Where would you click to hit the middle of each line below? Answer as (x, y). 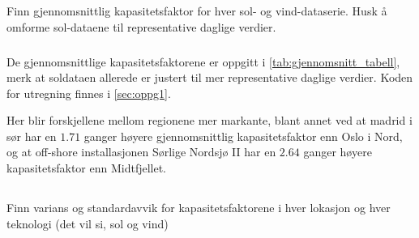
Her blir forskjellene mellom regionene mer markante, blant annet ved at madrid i (209, 120)
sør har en (32, 136)
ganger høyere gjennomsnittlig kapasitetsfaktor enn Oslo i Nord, (243, 136)
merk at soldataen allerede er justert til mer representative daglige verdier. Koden (210, 77)
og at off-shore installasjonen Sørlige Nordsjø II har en (141, 152)
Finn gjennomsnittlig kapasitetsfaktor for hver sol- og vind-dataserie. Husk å (197, 11)
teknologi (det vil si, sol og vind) (88, 223)
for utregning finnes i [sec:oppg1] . (89, 93)
